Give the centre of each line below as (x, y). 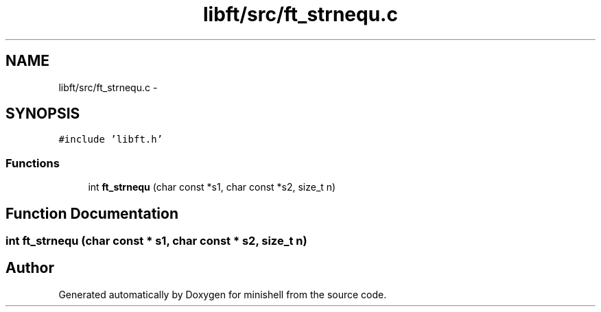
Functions (33, 163)
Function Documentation (92, 213)
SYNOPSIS (43, 114)
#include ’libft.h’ (111, 140)
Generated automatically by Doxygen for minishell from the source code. (223, 294)
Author (30, 268)
